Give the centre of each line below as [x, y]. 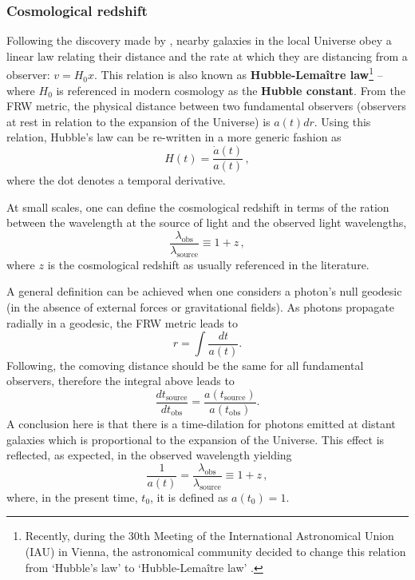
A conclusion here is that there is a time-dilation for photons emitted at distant [201, 423]
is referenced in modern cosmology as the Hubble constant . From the [231, 90]
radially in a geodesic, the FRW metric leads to [122, 322]
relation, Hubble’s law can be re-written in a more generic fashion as [174, 137]
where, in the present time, [72, 497]
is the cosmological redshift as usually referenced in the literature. [208, 264]
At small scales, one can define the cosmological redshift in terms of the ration [198, 207]
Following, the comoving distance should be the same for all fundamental [185, 365]
